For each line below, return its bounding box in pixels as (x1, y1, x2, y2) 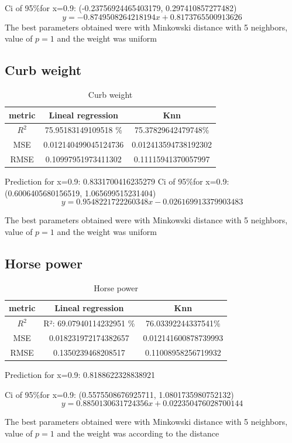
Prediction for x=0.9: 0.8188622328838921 (5, 369, 155, 380)
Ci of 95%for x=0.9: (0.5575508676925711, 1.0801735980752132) (5, 388, 234, 400)
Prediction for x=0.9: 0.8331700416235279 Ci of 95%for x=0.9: (5, 175, 229, 188)
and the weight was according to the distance (57, 427, 219, 439)
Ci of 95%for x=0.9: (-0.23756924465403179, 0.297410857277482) (5, 2, 237, 13)
